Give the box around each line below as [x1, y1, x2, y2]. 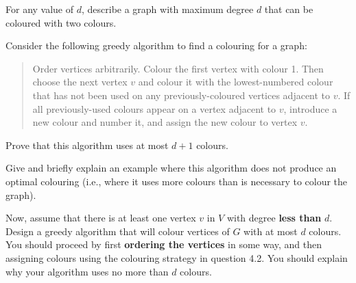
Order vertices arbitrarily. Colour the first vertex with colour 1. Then [32, 61, 324, 75]
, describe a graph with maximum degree [81, 2, 254, 16]
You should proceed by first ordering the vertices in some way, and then [5, 237, 322, 252]
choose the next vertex [32, 75, 128, 89]
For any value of [5, 2, 74, 16]
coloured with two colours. [5, 15, 117, 29]
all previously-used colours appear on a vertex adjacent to [32, 101, 276, 116]
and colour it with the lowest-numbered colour [138, 75, 333, 89]
